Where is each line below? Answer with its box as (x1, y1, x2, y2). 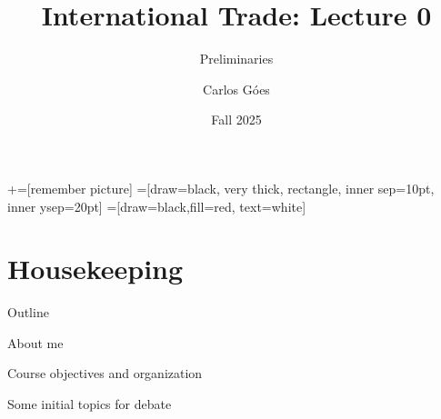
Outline (7, 303, 49, 322)
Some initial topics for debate (7, 394, 172, 413)
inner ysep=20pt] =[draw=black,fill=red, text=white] (7, 196, 306, 215)
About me (7, 333, 64, 352)
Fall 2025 (211, 110, 262, 129)
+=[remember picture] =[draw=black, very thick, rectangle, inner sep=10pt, (7, 178, 435, 197)
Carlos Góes (203, 79, 270, 98)
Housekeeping (7, 250, 184, 287)
